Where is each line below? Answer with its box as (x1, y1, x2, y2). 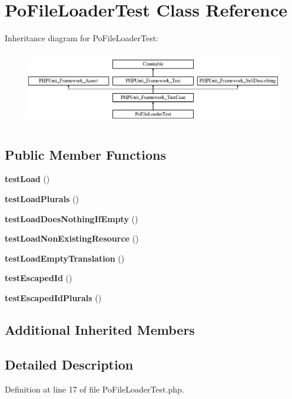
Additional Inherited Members (5, 320, 195, 338)
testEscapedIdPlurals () (5, 291, 102, 304)
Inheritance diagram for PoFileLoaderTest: (5, 32, 159, 44)
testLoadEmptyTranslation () (5, 252, 125, 264)
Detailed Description (5, 355, 134, 373)
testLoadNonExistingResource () (5, 232, 139, 245)
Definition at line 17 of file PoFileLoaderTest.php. (5, 382, 184, 395)
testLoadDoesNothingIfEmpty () (5, 212, 138, 225)
